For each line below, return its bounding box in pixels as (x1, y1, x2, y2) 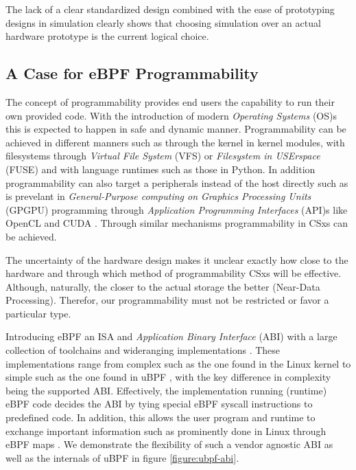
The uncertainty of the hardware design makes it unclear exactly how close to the (5, 252, 348, 267)
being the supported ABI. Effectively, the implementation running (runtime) (5, 383, 327, 397)
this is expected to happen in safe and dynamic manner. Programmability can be (5, 122, 346, 136)
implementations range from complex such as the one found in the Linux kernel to (5, 356, 351, 370)
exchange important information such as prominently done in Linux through (5, 423, 327, 438)
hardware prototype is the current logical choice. (5, 29, 209, 43)
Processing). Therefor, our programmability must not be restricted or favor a (5, 293, 329, 307)
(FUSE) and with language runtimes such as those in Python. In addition (5, 161, 316, 176)
